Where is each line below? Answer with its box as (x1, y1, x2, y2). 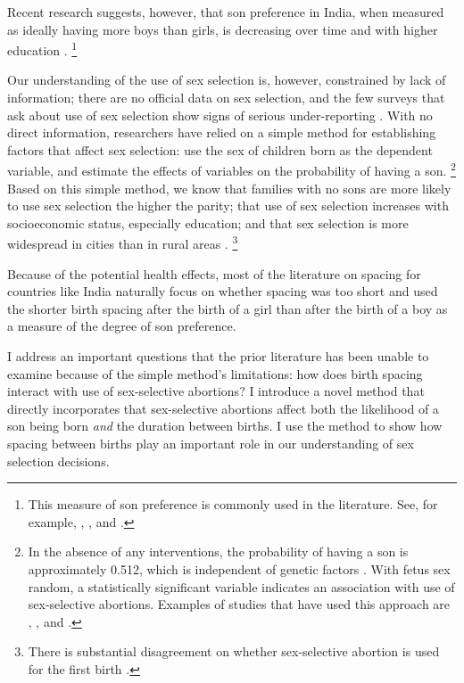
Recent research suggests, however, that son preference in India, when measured (7, 3, 444, 21)
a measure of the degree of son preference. (7, 317, 236, 335)
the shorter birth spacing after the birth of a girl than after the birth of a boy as (7, 299, 448, 317)
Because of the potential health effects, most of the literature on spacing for (7, 264, 421, 283)
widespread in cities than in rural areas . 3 (7, 232, 238, 253)
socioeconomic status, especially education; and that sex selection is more (7, 213, 409, 232)
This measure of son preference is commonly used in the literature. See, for (28, 495, 438, 514)
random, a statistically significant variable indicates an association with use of (28, 577, 455, 596)
